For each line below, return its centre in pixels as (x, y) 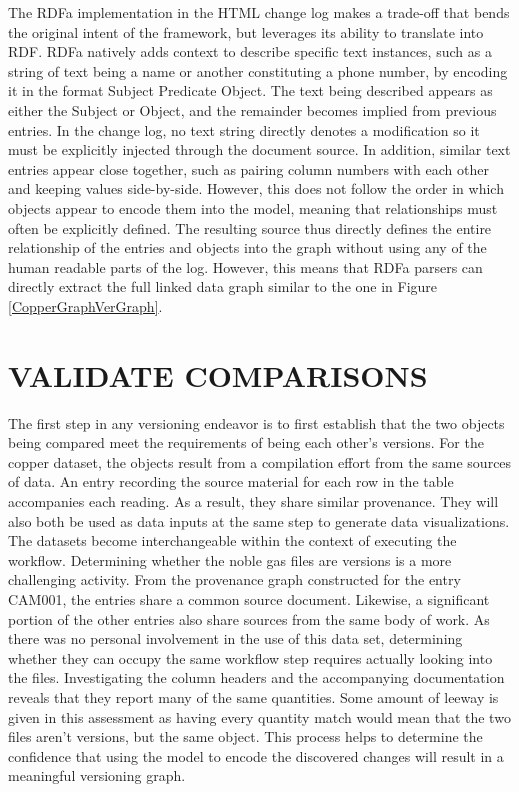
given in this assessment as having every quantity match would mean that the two (259, 716)
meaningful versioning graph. (97, 775)
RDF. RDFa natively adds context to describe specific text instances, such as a (250, 51)
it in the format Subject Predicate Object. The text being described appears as (250, 90)
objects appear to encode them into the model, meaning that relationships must (253, 207)
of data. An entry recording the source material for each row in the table (231, 481)
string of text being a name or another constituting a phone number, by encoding (258, 70)
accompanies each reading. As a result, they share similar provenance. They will (253, 501)
